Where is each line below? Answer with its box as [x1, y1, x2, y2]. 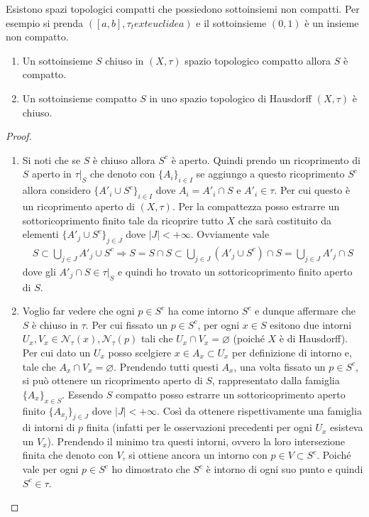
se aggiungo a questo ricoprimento [196, 166, 345, 181]
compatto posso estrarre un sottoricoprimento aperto [116, 386, 346, 401]
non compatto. [6, 29, 69, 44]
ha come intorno [167, 303, 239, 318]
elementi [22, 227, 59, 241]
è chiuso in [32, 317, 79, 332]
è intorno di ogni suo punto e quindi [206, 462, 363, 477]
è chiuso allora [93, 152, 155, 167]
